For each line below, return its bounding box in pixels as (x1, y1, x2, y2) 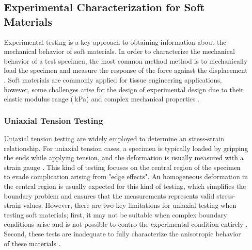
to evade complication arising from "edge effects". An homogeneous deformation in (4, 171, 248, 182)
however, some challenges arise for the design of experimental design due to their (4, 84, 244, 94)
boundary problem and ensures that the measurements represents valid (4, 190, 215, 200)
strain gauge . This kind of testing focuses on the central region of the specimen (4, 162, 241, 172)
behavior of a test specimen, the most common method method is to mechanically (4, 55, 248, 66)
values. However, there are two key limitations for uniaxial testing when (23, 200, 236, 210)
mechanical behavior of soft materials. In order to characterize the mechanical (4, 46, 235, 56)
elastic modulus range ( (4, 94, 73, 104)
